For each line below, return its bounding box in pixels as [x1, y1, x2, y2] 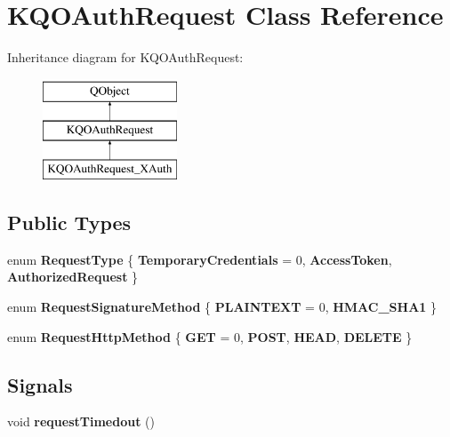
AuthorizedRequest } [7, 267, 139, 286]
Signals [7, 370, 73, 398]
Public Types [7, 209, 132, 236]
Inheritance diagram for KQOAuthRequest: [7, 48, 244, 67]
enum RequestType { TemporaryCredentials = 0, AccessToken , [7, 250, 392, 268]
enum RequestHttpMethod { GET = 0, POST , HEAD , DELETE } [7, 327, 413, 346]
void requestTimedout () [7, 412, 156, 431]
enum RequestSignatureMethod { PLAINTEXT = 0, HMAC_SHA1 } [7, 298, 438, 316]
